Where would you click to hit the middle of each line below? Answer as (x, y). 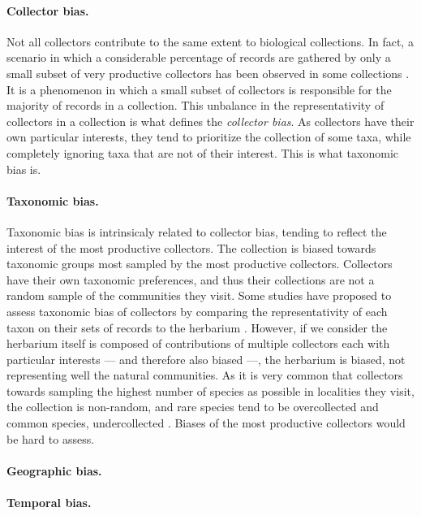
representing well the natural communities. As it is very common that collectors (205, 375)
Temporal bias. (49, 503)
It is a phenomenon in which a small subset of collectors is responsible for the (199, 89)
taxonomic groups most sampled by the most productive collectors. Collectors (200, 264)
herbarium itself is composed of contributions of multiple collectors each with (198, 343)
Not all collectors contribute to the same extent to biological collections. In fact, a (210, 41)
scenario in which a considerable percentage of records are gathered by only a (199, 57)
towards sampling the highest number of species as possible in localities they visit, (210, 390)
